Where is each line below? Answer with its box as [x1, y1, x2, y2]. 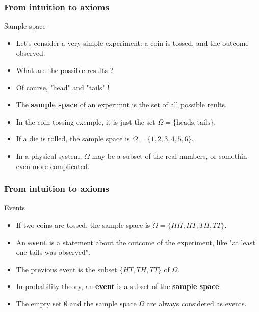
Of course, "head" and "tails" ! [16, 82, 110, 92]
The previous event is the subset [16, 263, 117, 274]
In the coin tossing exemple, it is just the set [16, 116, 156, 127]
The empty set [16, 298, 62, 308]
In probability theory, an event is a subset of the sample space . [16, 281, 221, 292]
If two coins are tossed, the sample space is [16, 219, 150, 230]
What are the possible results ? [16, 65, 114, 75]
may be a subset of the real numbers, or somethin [92, 150, 247, 161]
